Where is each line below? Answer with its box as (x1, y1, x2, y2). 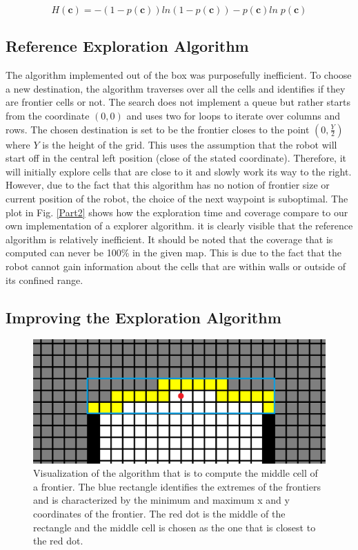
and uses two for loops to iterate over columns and (126, 108, 341, 122)
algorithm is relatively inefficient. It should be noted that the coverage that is (6, 231, 333, 246)
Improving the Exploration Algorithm (6, 306, 281, 328)
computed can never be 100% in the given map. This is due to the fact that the (6, 245, 342, 260)
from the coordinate (6, 108, 90, 122)
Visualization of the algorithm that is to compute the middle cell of (33, 466, 318, 480)
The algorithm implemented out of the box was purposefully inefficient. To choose (6, 68, 352, 82)
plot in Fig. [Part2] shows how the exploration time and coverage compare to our (6, 205, 348, 219)
